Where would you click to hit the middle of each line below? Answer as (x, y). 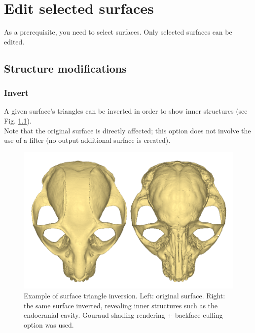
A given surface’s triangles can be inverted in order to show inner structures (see (126, 111)
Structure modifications (65, 68)
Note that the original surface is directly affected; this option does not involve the (127, 130)
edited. (14, 41)
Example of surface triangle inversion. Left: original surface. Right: (125, 296)
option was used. (49, 324)
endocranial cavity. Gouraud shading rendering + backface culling (123, 315)
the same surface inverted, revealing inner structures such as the (121, 305)
